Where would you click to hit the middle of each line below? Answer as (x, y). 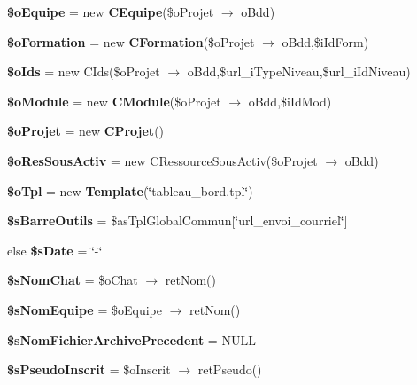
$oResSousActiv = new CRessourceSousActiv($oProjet (162, 160)
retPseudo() (230, 369)
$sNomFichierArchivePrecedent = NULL (131, 339)
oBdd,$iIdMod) (290, 101)
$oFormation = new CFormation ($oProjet (131, 41)
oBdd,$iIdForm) (325, 41)
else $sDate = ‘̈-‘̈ (55, 250)
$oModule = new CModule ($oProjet (114, 101)
